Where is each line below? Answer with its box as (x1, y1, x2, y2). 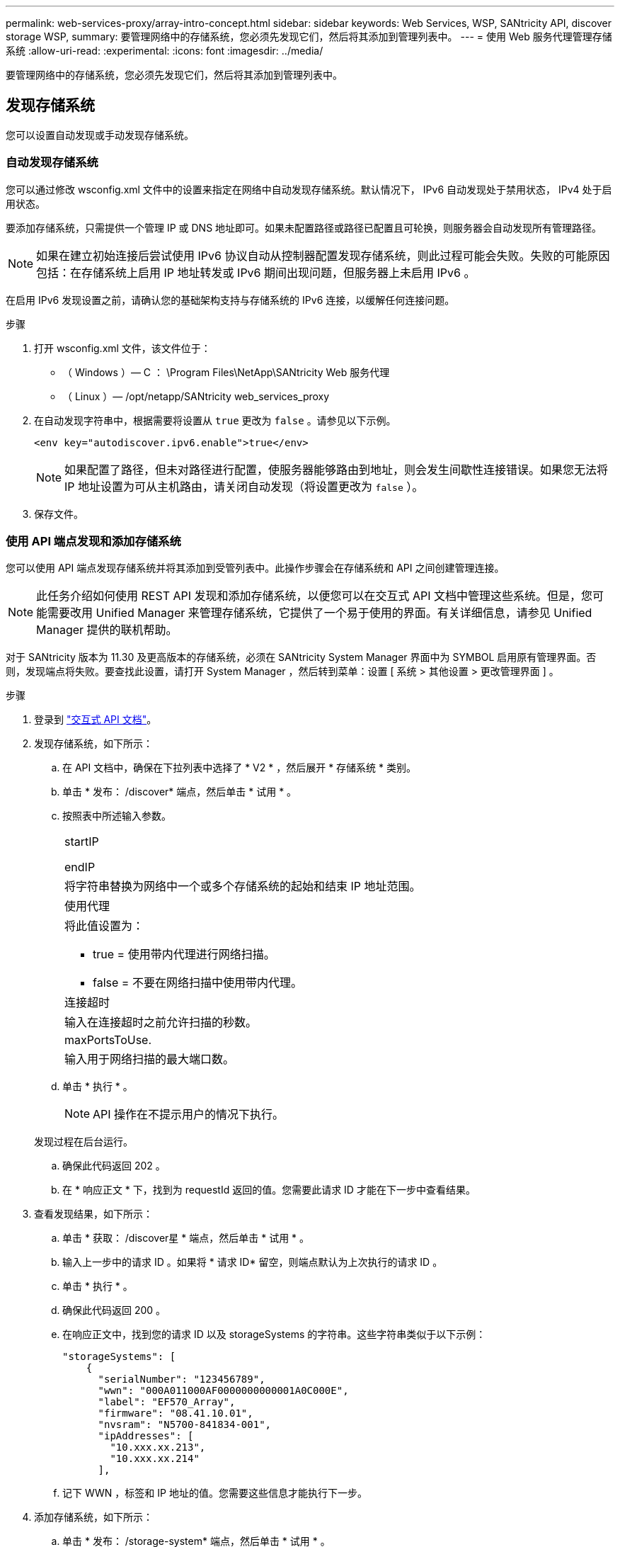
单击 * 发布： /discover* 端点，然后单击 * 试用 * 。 (62, 786, 297, 798)
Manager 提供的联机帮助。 (36, 623, 178, 637)
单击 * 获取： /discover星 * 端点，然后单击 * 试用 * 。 (62, 1232, 310, 1245)
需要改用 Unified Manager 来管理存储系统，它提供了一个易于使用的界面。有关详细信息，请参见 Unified (47, 606, 592, 620)
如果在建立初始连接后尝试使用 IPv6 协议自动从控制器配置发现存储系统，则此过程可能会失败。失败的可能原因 (36, 248, 610, 263)
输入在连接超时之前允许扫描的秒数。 (64, 1015, 258, 1030)
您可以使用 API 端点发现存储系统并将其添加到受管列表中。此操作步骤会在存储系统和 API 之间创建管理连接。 (6, 562, 505, 574)
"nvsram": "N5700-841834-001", (98, 1419, 272, 1431)
